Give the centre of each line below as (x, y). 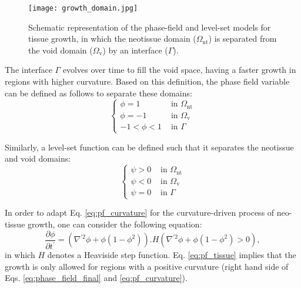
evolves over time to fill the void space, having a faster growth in (179, 70)
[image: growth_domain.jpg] (83, 8)
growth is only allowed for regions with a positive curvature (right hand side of (147, 266)
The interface (29, 70)
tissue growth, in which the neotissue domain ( (112, 38)
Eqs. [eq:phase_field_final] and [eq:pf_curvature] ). (96, 278)
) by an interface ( (135, 50)
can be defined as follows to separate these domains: (98, 93)
